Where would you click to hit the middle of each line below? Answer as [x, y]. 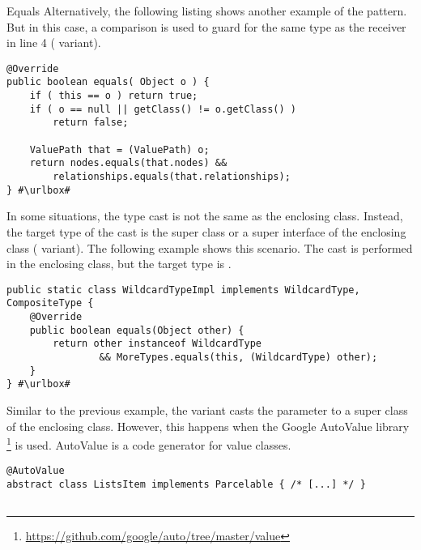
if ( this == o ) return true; [114, 96]
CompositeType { [50, 303]
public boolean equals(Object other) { [137, 330]
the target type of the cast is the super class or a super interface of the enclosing [206, 231]
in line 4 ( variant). [54, 43]
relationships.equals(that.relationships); [172, 177]
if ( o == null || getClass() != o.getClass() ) [163, 109]
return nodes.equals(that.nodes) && [128, 163]
